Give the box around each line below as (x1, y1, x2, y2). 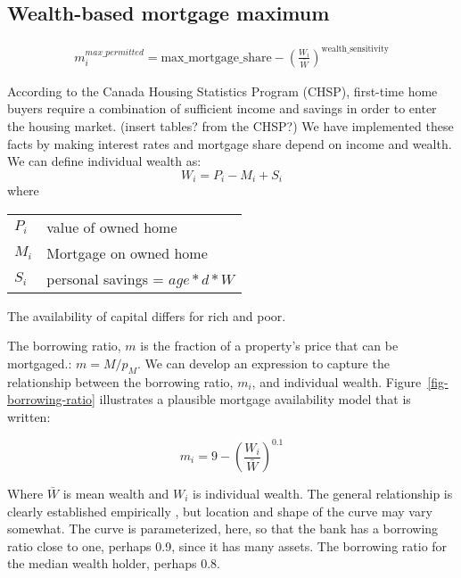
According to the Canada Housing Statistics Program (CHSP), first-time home (7, 81, 438, 100)
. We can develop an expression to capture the (136, 353, 390, 372)
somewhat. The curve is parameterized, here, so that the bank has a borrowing (7, 519, 439, 538)
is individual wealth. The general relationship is (193, 484, 453, 503)
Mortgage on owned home (46, 242, 208, 263)
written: (7, 407, 51, 425)
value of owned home (46, 216, 177, 237)
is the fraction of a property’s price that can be (140, 336, 399, 355)
